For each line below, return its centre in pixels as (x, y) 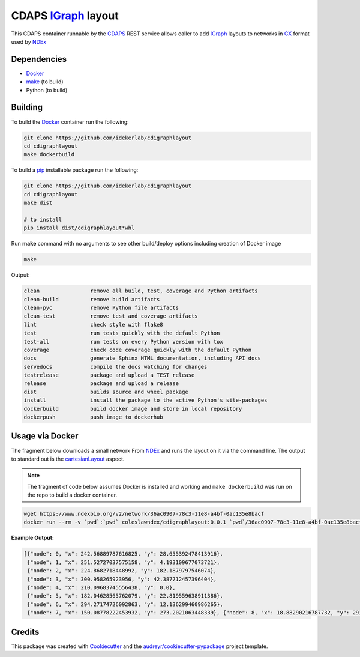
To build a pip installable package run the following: (75, 170)
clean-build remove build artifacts (92, 299)
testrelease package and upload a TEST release (109, 375)
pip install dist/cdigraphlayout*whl (79, 228)
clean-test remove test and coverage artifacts (111, 316)
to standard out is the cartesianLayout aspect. (68, 459)
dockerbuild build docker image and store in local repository (133, 409)
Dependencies (39, 59)
